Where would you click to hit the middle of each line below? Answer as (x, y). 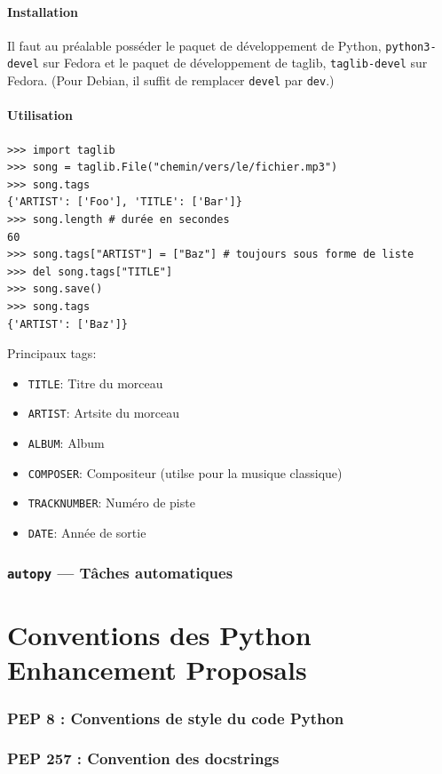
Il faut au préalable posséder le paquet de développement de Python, (194, 45)
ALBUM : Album (66, 443)
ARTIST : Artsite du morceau (104, 413)
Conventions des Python (159, 635)
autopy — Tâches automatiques (120, 572)
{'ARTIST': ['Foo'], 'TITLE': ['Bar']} (125, 202)
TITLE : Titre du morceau (95, 383)
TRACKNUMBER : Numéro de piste (111, 503)
